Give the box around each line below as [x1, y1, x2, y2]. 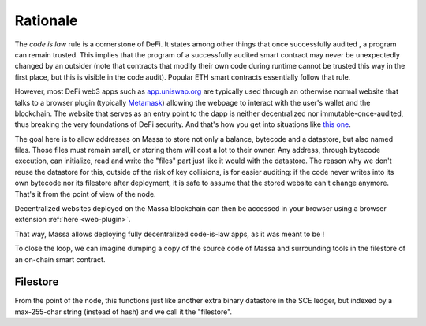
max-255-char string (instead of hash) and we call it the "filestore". [14, 307, 233, 317]
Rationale [14, 12, 78, 29]
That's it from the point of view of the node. [14, 189, 157, 198]
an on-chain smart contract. [14, 254, 106, 264]
